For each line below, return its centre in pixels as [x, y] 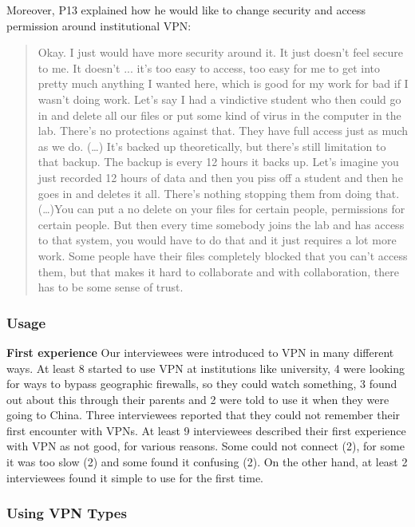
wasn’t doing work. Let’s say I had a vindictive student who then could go [219, 99]
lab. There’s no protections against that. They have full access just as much [223, 131]
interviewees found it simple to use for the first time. [135, 477]
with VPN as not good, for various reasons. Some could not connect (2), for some [206, 446]
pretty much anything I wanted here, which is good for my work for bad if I [223, 83]
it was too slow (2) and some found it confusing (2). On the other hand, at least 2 [207, 462]
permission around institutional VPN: [99, 25]
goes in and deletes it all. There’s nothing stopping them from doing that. [219, 193]
